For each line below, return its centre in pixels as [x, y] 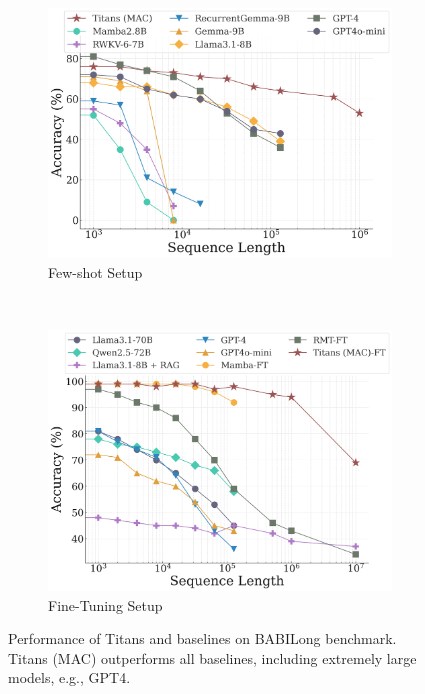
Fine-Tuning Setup [105, 604]
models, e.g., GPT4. [69, 677]
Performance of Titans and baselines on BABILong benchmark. [202, 638]
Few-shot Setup [95, 271]
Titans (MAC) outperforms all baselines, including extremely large [212, 657]
